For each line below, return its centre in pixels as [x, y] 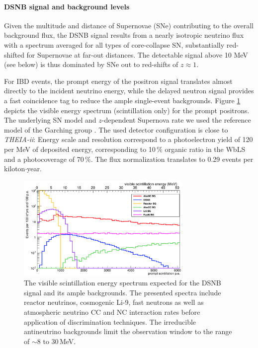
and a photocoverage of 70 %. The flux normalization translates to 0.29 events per [129, 159]
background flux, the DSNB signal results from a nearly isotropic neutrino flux [124, 35]
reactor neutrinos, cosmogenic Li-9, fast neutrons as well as [114, 302]
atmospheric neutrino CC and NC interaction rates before [112, 312]
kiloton [15, 169]
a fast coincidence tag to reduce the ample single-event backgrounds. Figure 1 [122, 100]
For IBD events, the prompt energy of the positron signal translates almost [118, 81]
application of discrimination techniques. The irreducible [110, 321]
